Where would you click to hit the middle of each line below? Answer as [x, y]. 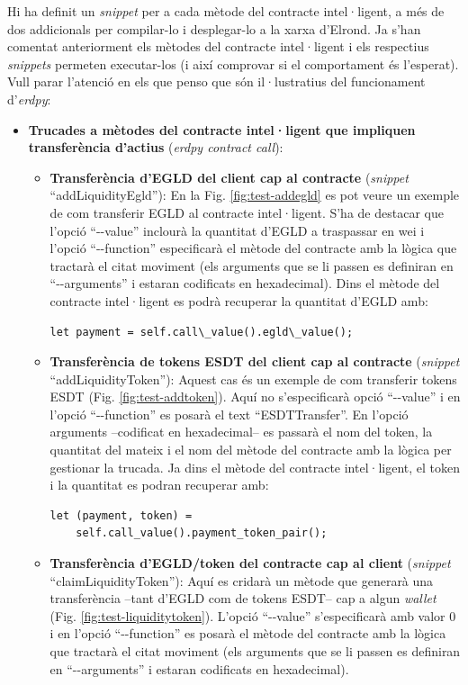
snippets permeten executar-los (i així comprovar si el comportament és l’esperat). [233, 63]
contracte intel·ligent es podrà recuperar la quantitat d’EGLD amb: [239, 300]
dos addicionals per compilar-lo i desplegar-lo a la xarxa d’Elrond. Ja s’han [214, 28]
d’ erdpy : [29, 99]
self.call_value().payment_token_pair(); [202, 533]
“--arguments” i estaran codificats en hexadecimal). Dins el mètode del [245, 283]
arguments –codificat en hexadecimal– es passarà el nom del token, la [241, 432]
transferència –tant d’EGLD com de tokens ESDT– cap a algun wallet [243, 598]
